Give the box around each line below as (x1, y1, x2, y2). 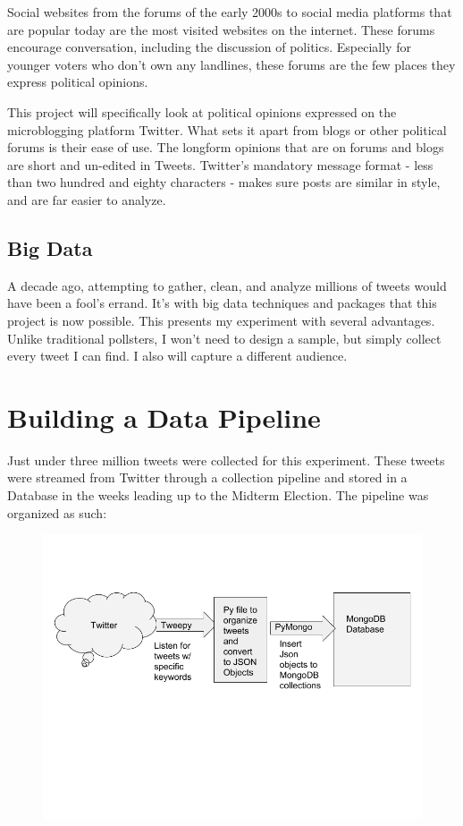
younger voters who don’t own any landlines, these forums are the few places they (7, 55, 456, 73)
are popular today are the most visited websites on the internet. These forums (7, 20, 435, 38)
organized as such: (7, 503, 107, 522)
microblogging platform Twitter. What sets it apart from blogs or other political (7, 120, 447, 139)
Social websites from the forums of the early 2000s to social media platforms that (7, 3, 452, 21)
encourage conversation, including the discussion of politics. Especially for (7, 38, 411, 56)
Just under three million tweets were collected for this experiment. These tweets (7, 450, 445, 469)
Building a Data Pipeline (7, 398, 321, 435)
